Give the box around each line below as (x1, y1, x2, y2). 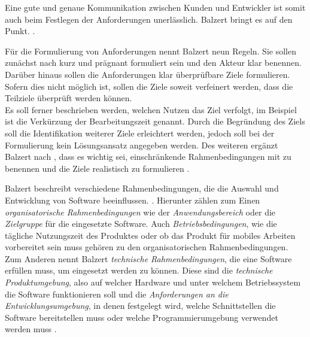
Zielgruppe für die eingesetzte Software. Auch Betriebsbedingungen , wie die (5, 217, 277, 230)
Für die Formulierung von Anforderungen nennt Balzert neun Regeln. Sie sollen (5, 44, 296, 57)
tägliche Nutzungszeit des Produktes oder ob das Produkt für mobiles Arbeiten (5, 229, 296, 241)
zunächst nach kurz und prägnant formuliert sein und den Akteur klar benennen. (5, 56, 302, 69)
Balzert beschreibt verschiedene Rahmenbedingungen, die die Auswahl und (5, 182, 279, 195)
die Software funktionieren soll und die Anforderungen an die (5, 287, 229, 300)
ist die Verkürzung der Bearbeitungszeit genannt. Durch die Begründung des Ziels (5, 115, 305, 127)
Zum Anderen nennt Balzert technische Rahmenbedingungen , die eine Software (5, 252, 292, 265)
